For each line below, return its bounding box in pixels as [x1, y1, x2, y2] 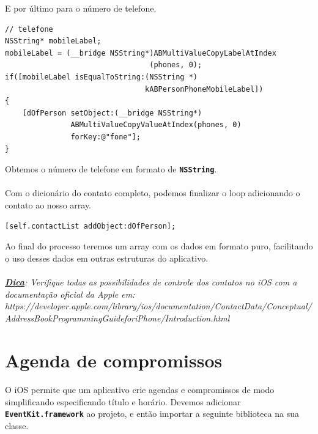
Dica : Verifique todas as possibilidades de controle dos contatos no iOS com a [5, 275, 297, 288]
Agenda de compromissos [5, 347, 223, 372]
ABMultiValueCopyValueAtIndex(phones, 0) [70, 120, 242, 130]
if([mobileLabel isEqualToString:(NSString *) [5, 72, 198, 81]
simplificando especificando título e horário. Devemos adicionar [5, 395, 241, 408]
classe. [5, 419, 29, 432]
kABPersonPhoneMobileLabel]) [145, 84, 264, 94]
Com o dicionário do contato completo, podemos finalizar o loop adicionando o [5, 186, 300, 199]
